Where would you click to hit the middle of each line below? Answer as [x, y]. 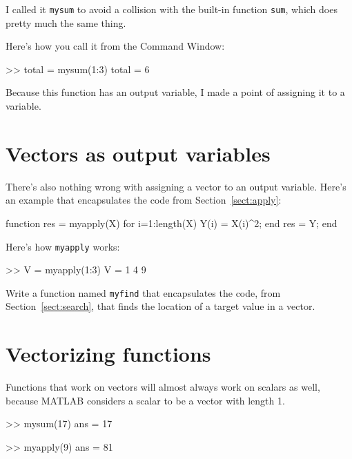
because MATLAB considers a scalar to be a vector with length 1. [145, 400]
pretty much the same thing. [66, 22]
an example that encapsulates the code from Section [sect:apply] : [144, 200]
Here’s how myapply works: [63, 246]
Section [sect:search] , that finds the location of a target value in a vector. [160, 306]
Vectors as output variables [138, 153]
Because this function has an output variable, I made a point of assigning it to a [175, 92]
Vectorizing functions [108, 354]
